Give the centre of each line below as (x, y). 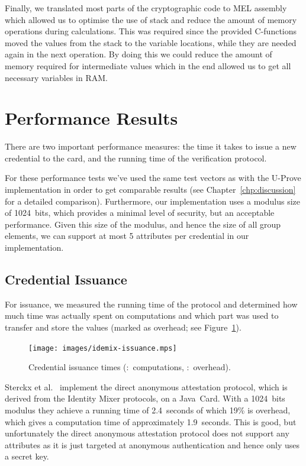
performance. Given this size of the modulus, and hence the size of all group (143, 224)
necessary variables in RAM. (56, 77)
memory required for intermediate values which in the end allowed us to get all (148, 65)
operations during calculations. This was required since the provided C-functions (151, 31)
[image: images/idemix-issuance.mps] (103, 348)
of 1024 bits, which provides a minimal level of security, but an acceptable (140, 213)
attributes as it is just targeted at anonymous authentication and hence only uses (152, 444)
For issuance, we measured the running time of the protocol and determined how (151, 304)
